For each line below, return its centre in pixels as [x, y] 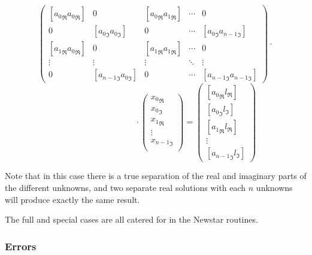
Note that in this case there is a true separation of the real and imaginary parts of [156, 176]
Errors [21, 246]
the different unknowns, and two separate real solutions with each [125, 188]
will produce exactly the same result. [72, 199]
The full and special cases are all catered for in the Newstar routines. [131, 219]
